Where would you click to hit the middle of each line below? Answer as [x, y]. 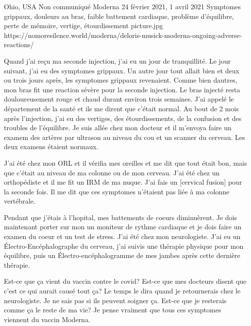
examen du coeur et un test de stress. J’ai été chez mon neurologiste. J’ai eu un [122, 236]
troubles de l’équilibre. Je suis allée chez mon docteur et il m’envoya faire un [118, 128]
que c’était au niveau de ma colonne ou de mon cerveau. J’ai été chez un [112, 172]
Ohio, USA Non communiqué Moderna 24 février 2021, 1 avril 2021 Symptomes [122, 6]
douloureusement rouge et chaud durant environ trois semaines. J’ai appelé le [119, 99]
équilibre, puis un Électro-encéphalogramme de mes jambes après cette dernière [122, 255]
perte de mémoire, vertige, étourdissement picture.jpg [84, 26]
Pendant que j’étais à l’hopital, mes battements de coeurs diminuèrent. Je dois [120, 217]
